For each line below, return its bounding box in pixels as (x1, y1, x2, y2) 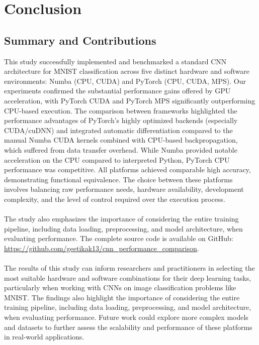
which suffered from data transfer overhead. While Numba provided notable (4, 144, 237, 155)
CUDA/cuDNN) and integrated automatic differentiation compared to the (4, 125, 233, 135)
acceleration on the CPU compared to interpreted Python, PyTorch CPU (4, 154, 230, 165)
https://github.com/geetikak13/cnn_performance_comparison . (4, 243, 199, 253)
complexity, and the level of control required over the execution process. (4, 193, 225, 204)
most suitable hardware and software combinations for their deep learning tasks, (4, 272, 251, 283)
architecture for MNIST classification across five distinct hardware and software (4, 66, 249, 76)
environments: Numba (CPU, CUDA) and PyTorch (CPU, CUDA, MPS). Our (4, 75, 246, 86)
